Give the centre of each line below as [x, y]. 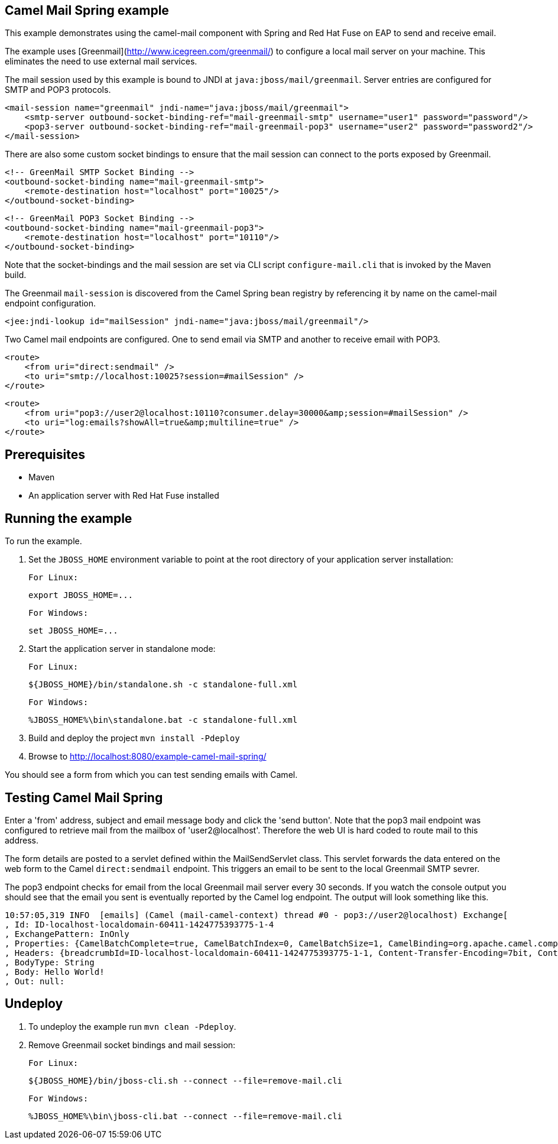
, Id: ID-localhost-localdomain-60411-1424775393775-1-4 [139, 924]
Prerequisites [45, 454]
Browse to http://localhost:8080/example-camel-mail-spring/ [147, 757]
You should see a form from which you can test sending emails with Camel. [151, 775]
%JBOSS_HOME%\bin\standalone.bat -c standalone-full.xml [163, 720]
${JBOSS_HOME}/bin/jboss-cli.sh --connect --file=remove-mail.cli [186, 1080]
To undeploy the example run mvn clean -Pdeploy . [132, 1026]
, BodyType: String [50, 962]
